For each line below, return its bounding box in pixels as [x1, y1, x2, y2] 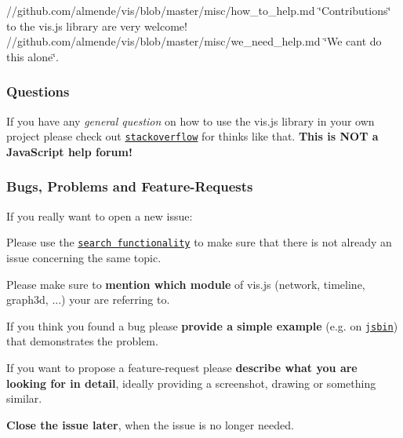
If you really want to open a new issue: [6, 207, 193, 224]
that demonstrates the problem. [6, 333, 158, 349]
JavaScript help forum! [6, 143, 133, 159]
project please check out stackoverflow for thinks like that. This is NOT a [6, 128, 379, 144]
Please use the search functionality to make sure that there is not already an [6, 234, 392, 250]
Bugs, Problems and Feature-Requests [6, 177, 253, 196]
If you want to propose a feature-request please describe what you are [6, 359, 358, 375]
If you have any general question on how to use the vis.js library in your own [6, 112, 375, 129]
